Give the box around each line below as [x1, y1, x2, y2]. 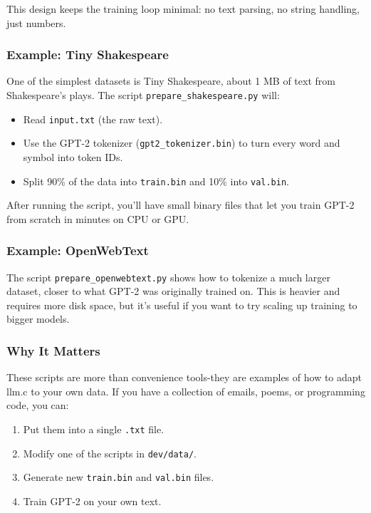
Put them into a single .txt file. [23, 422, 164, 437]
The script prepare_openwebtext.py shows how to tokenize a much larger [6, 269, 330, 284]
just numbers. [6, 15, 66, 30]
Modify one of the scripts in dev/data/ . [23, 445, 197, 460]
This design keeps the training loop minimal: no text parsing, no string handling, [6, 1, 360, 16]
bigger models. [6, 311, 70, 326]
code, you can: [6, 398, 69, 413]
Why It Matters [6, 341, 100, 359]
